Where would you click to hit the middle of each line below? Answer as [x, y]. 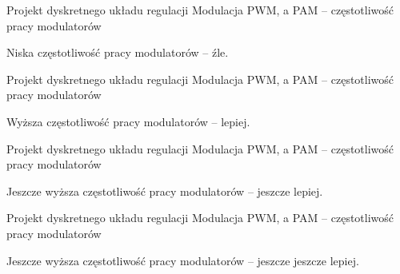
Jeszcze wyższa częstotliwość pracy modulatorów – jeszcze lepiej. [165, 191]
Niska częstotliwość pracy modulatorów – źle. [118, 52]
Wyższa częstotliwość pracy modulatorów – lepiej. [128, 121]
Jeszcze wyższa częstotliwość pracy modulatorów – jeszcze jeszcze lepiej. [183, 260]
